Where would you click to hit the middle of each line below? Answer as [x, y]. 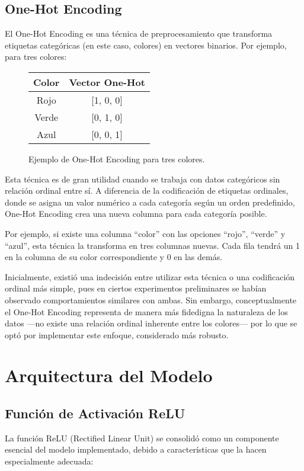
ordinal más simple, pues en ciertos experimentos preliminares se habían [136, 288]
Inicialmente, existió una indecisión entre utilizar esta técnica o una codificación [150, 276]
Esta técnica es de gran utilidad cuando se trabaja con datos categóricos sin [143, 179]
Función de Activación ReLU [95, 413]
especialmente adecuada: [49, 461]
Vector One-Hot [107, 82]
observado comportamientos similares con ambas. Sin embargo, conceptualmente [151, 299]
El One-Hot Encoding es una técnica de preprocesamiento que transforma [139, 33]
